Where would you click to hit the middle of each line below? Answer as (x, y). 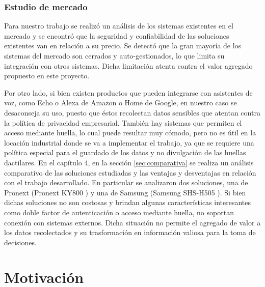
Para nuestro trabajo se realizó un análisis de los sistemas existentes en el (119, 26)
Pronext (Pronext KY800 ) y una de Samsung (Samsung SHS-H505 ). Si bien (125, 192)
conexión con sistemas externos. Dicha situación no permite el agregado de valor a (132, 222)
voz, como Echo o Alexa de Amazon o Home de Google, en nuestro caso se (121, 103)
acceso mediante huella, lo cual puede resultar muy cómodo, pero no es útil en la (130, 133)
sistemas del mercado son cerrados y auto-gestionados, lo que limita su (114, 55)
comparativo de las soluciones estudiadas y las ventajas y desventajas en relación (130, 172)
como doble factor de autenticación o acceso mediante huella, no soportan (119, 212)
